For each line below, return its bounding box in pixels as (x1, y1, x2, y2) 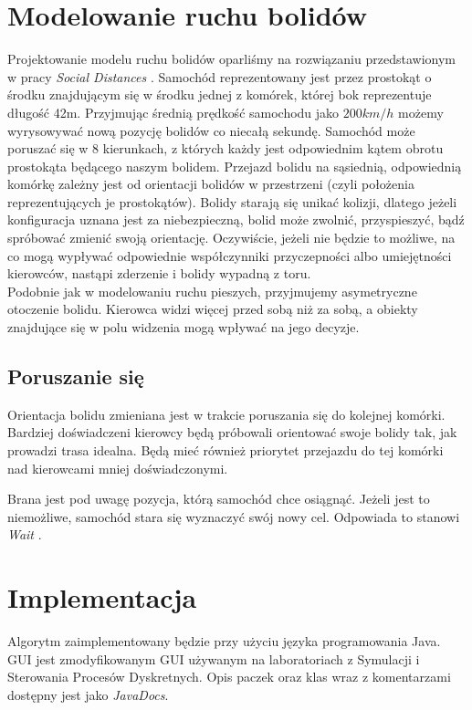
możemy (398, 102, 444, 121)
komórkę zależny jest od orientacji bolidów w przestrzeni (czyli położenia (7, 174, 414, 193)
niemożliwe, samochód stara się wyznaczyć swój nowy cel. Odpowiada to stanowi (7, 506, 460, 526)
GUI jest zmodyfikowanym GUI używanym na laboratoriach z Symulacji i (7, 649, 420, 668)
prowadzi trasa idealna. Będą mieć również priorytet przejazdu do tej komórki (7, 441, 444, 460)
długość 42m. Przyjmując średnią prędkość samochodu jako (7, 102, 340, 121)
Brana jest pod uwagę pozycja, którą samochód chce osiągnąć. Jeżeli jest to (7, 489, 430, 508)
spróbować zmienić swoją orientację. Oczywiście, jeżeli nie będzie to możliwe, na (7, 228, 456, 247)
